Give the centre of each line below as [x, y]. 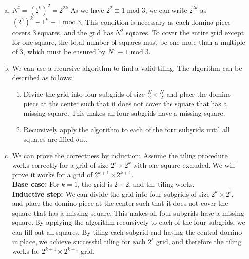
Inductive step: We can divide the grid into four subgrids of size [111, 193]
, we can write [166, 10]
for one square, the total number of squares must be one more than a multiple [128, 42]
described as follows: [42, 77]
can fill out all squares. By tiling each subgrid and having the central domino [127, 231]
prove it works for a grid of [52, 174]
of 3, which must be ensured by [59, 51]
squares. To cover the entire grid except [185, 32]
